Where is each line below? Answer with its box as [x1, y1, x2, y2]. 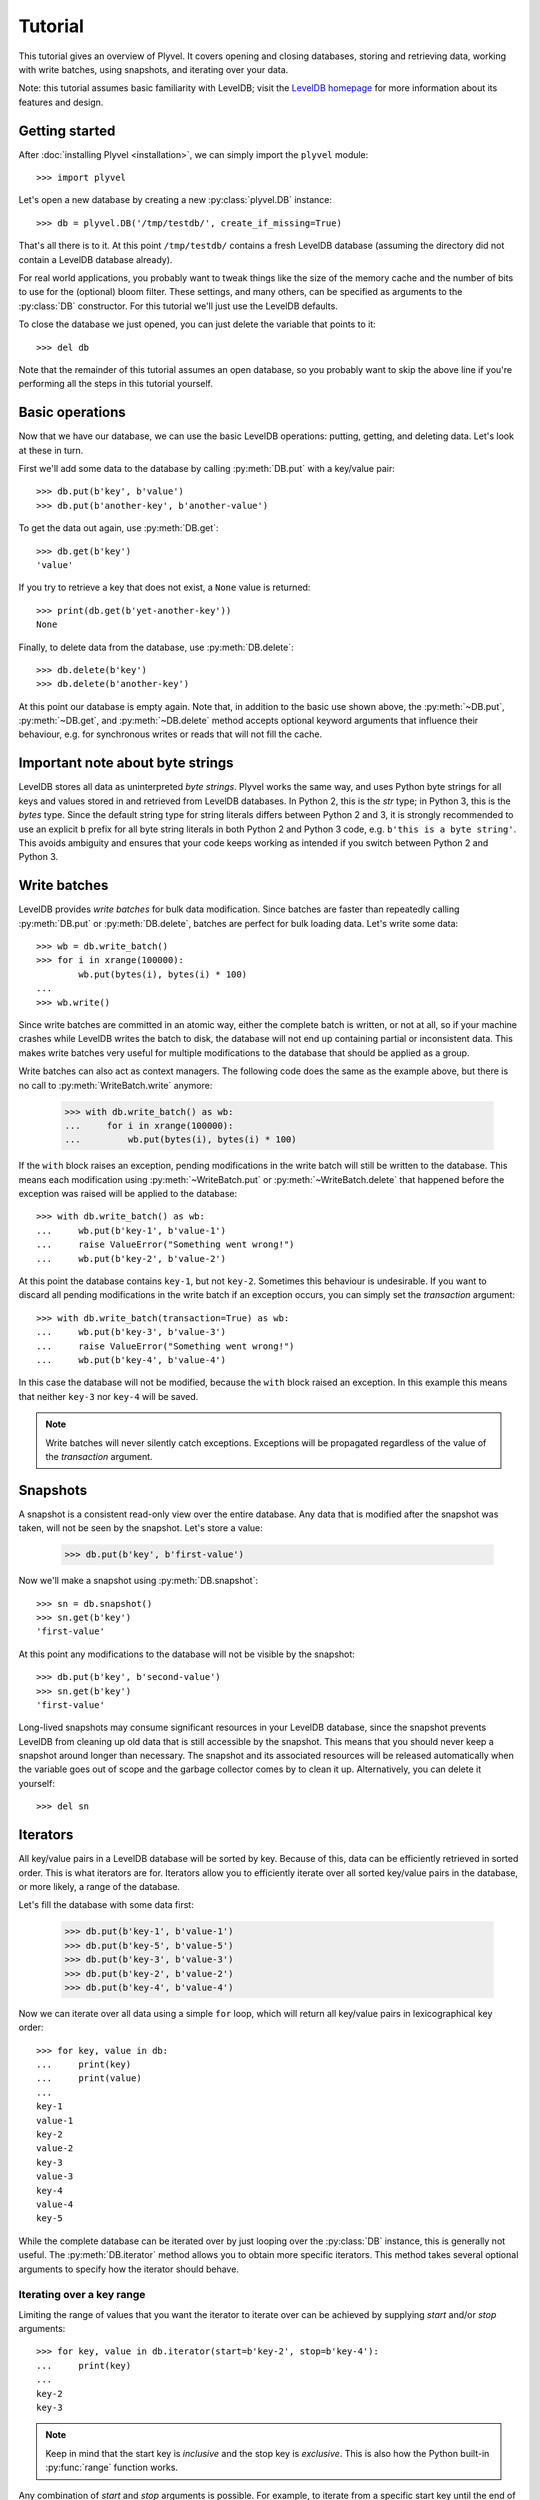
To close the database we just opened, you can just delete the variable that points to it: [18, 318, 377, 330]
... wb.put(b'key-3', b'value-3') [36, 1326, 227, 1338]
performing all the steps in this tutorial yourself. [18, 378, 214, 390]
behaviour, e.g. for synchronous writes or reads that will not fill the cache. [18, 728, 323, 740]
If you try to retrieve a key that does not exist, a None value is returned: [18, 581, 311, 594]
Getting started [18, 122, 116, 139]
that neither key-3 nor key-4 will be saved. [18, 1390, 199, 1402]
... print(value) [36, 2073, 142, 2084]
